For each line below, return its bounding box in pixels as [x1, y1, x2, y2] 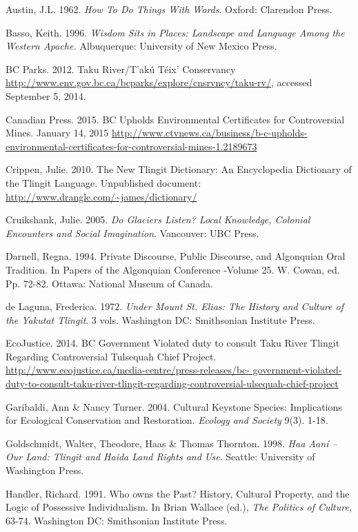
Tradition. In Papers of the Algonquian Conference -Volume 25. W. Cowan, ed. [6, 262, 340, 276]
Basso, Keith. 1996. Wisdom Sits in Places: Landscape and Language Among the [6, 25, 345, 39]
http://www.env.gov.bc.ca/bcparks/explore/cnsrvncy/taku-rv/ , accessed [6, 75, 312, 90]
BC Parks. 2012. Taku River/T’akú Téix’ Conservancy [6, 61, 236, 76]
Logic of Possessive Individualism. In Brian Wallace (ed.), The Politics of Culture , [6, 500, 352, 514]
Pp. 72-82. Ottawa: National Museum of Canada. [6, 276, 213, 290]
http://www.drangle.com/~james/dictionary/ [6, 189, 197, 203]
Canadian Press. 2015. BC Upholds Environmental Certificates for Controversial [6, 112, 345, 126]
